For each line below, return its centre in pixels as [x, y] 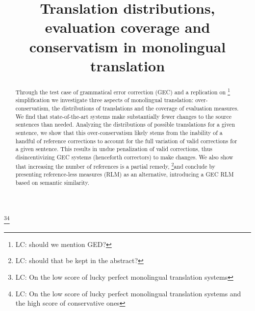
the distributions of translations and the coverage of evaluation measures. [145, 108]
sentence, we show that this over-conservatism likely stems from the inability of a [119, 132]
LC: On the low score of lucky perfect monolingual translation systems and [128, 293]
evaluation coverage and [127, 27]
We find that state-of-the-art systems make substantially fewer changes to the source [123, 116]
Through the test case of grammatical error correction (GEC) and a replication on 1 [123, 91]
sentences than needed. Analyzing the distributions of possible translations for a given [125, 124]
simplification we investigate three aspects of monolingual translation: [104, 100]
